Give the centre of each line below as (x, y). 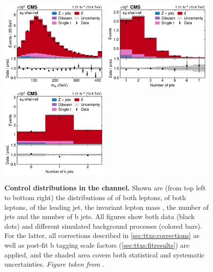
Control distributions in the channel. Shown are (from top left (105, 188)
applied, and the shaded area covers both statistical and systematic (105, 254)
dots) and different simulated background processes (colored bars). (103, 226)
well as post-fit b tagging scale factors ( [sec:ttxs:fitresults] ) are (97, 245)
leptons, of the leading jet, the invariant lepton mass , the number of (106, 207)
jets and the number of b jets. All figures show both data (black (100, 216)
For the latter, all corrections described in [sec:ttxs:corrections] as (102, 235)
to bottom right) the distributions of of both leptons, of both (95, 197)
